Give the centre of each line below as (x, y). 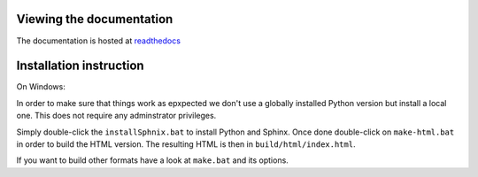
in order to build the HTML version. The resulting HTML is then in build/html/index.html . (186, 144)
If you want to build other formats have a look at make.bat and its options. (153, 160)
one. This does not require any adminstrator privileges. (116, 116)
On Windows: (41, 87)
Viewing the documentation (95, 19)
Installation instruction (81, 66)
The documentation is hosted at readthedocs (99, 41)
